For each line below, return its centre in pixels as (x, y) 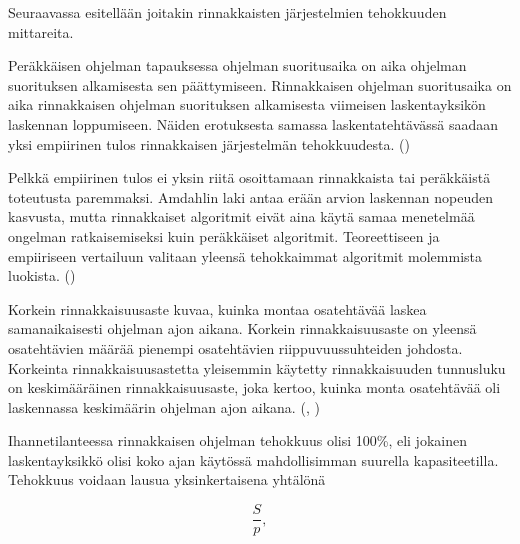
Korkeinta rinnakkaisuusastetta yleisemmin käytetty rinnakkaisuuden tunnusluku (257, 367)
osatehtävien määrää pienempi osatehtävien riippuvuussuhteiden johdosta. (235, 347)
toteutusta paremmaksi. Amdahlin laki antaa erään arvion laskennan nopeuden (250, 196)
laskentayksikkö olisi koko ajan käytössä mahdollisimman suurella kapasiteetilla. (253, 459)
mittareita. (41, 31)
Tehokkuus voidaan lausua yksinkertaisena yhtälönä (167, 479)
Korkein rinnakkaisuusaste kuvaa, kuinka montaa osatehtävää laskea (217, 308)
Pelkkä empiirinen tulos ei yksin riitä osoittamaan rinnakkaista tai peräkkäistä (249, 177)
